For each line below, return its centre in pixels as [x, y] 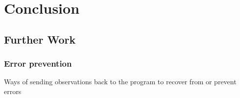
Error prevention [38, 63]
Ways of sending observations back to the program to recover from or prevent [120, 82]
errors [13, 91]
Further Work [40, 39]
